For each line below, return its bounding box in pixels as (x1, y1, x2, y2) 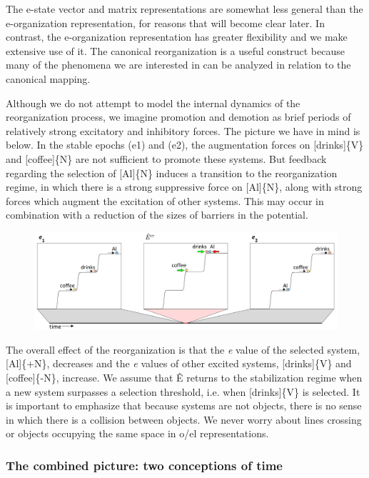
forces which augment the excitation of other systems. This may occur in (6, 193, 324, 208)
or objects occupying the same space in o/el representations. (6, 426, 269, 441)
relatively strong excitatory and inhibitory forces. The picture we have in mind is (6, 123, 360, 138)
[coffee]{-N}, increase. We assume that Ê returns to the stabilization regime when (6, 369, 363, 384)
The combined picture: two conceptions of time (6, 456, 283, 474)
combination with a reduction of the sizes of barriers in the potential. (6, 207, 308, 222)
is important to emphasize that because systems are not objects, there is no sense (6, 398, 362, 413)
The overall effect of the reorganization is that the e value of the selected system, (6, 342, 360, 357)
